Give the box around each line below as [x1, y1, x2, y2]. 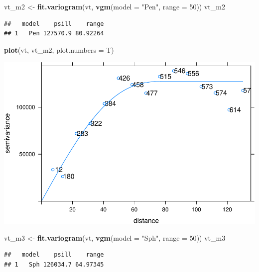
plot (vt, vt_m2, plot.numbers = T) [4, 44, 114, 55]
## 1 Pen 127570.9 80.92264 [4, 30, 104, 37]
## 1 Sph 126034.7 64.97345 [4, 261, 104, 268]
